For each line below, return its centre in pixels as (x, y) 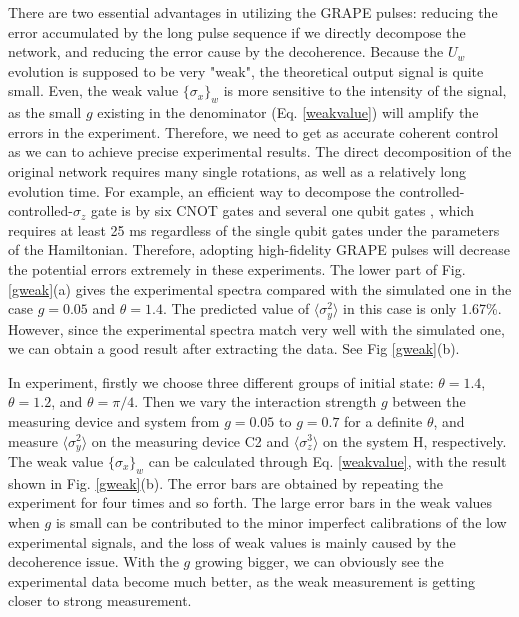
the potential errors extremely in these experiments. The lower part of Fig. (237, 268)
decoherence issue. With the (93, 561)
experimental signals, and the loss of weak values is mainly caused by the (232, 541)
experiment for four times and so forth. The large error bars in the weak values (250, 502)
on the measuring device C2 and (190, 440)
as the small (45, 112)
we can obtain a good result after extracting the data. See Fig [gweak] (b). (234, 348)
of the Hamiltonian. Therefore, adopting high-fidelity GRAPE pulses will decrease (259, 249)
